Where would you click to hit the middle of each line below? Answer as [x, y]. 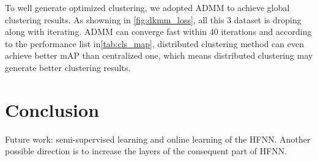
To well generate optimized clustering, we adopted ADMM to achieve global [147, 7]
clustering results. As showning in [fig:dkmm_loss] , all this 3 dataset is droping [153, 19]
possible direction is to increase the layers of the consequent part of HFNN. [146, 151]
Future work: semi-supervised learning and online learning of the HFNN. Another [158, 139]
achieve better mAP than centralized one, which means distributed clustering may [159, 55]
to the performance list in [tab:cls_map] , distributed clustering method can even [154, 43]
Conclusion [52, 109]
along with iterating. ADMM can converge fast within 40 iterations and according [158, 32]
